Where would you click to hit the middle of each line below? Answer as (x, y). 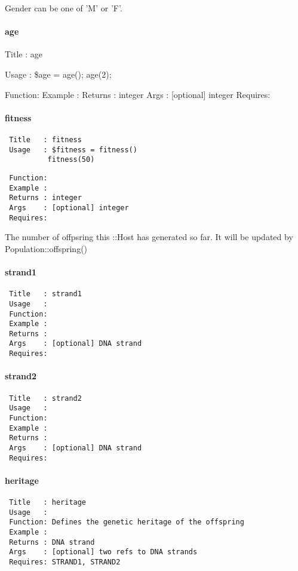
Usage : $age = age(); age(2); (58, 74)
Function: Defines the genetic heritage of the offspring (127, 522)
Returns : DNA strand (52, 542)
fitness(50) (71, 160)
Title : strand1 (45, 294)
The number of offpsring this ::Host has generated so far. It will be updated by (149, 237)
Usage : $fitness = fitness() (73, 150)
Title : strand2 (45, 398)
